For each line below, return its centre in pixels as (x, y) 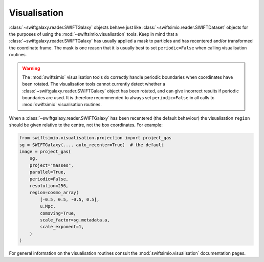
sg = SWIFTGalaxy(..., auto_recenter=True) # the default (91, 145)
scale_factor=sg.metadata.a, (75, 220)
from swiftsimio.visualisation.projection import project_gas (95, 138)
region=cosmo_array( (54, 193)
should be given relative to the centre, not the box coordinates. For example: (86, 125)
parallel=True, (48, 172)
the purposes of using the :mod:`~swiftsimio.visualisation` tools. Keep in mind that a (93, 34)
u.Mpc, (48, 206)
